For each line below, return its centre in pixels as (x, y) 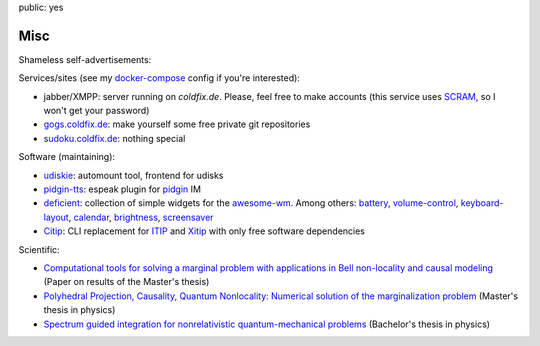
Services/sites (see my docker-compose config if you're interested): (159, 78)
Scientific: (39, 249)
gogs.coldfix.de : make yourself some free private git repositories (177, 124)
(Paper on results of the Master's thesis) (126, 282)
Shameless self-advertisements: (85, 59)
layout (56, 217)
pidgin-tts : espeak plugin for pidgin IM (122, 189)
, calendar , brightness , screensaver (141, 217)
